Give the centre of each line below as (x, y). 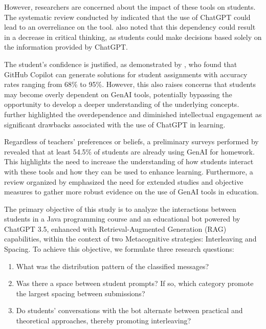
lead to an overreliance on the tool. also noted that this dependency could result (130, 27)
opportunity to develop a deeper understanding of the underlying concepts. (122, 104)
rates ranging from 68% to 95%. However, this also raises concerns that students (130, 84)
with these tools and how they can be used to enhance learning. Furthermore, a (129, 171)
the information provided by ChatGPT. (66, 47)
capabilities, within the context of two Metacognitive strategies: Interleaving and (130, 239)
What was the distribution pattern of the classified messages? (113, 266)
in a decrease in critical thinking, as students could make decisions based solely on (133, 37)
